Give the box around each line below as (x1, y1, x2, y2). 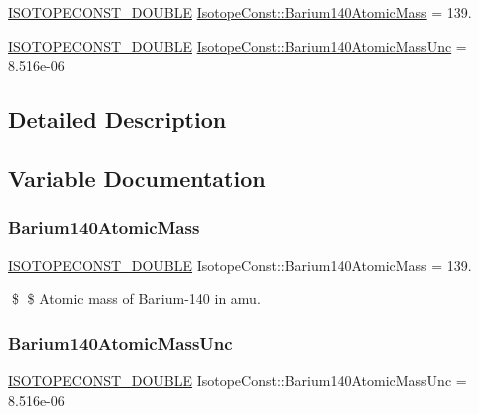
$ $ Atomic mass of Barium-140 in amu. (11, 288, 261, 309)
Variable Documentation (8, 162, 266, 193)
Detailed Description (8, 104, 227, 135)
